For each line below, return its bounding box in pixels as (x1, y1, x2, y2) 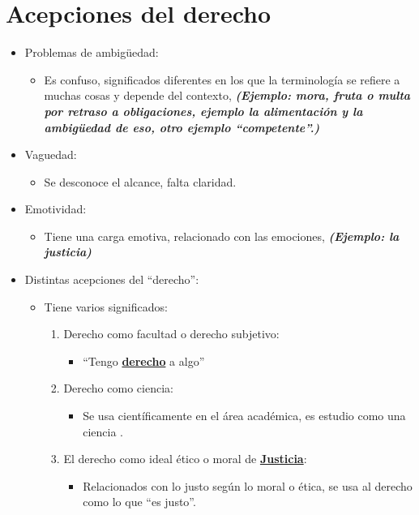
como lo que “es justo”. (83, 493, 196, 510)
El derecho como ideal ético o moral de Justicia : (63, 450, 307, 467)
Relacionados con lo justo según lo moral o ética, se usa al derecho (83, 477, 413, 494)
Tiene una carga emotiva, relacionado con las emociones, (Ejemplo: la (44, 227, 400, 244)
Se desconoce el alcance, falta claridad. (44, 173, 237, 190)
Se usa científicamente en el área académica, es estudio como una (83, 407, 406, 424)
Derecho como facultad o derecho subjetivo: (63, 325, 280, 342)
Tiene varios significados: (44, 298, 168, 315)
